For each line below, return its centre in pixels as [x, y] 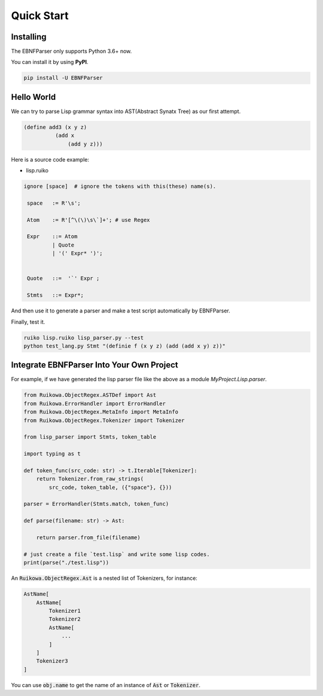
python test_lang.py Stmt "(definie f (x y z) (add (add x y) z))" [125, 346]
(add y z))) [85, 144]
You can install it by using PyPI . [50, 62]
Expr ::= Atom [52, 237]
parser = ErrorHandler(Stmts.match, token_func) [96, 504]
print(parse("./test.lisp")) [66, 563]
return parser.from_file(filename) [88, 538]
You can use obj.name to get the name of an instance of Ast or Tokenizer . [106, 685]
